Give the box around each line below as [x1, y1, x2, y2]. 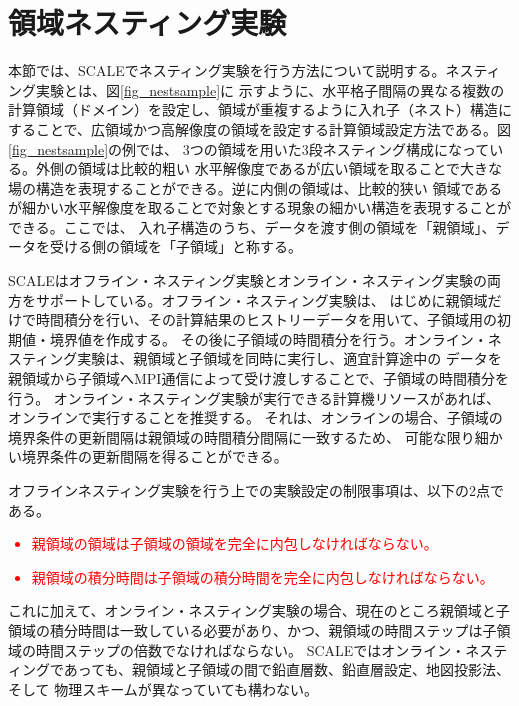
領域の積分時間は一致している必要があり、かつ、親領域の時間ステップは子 [8, 619, 497, 640]
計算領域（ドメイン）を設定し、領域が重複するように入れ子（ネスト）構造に [8, 99, 512, 120]
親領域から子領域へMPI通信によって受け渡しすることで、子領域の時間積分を [8, 368, 510, 389]
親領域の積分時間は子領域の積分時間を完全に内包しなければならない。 [31, 566, 494, 587]
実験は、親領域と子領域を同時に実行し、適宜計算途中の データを [77, 348, 502, 369]
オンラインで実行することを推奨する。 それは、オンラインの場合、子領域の [8, 407, 503, 428]
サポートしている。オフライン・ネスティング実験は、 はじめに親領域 [35, 289, 488, 310]
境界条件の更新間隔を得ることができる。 [21, 446, 288, 467]
